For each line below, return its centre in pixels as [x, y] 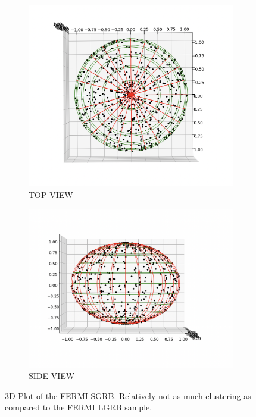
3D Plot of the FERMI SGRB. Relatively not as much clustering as [128, 395]
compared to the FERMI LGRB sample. [79, 407]
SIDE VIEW [52, 376]
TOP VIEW [51, 194]
